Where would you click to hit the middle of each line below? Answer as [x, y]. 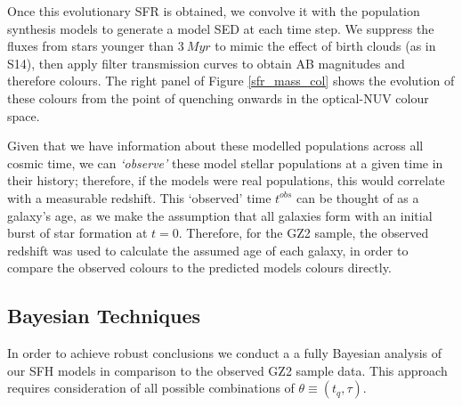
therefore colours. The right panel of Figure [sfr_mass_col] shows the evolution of [231, 81]
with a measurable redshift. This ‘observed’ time [139, 197]
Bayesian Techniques [104, 316]
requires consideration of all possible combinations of [151, 388]
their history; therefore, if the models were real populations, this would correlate [226, 180]
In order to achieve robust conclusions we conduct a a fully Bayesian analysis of [225, 353]
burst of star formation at [77, 233]
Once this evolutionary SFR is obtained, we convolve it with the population [214, 11]
